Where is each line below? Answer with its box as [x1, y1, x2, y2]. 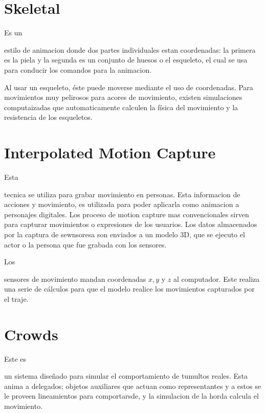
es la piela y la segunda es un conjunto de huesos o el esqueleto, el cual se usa [4, 54, 248, 65]
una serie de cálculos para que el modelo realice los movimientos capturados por [4, 283, 255, 294]
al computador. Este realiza [173, 273, 260, 284]
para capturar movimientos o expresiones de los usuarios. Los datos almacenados [4, 219, 257, 230]
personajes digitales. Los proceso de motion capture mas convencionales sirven [4, 209, 249, 219]
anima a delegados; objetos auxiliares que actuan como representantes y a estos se [4, 380, 261, 391]
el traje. [4, 293, 29, 304]
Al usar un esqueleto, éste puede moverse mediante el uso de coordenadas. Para [4, 81, 253, 92]
